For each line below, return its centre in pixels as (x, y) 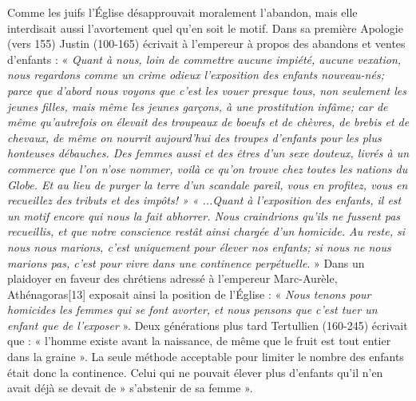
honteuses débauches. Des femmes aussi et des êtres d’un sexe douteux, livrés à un (208, 153)
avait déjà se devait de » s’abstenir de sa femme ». (130, 388)
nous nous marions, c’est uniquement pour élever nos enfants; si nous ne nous (199, 246)
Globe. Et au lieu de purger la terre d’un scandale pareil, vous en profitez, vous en (208, 184)
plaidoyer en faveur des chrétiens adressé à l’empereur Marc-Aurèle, (172, 278)
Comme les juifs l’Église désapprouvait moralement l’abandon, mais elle (182, 12)
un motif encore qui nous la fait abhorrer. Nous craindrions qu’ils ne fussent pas (204, 215)
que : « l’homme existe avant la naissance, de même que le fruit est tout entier (199, 341)
